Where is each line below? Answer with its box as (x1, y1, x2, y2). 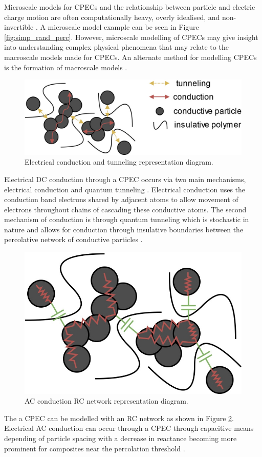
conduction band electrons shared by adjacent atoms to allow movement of (4, 194, 238, 205)
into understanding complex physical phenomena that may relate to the (4, 42, 229, 52)
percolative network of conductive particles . (4, 234, 143, 245)
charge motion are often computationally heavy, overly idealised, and (4, 11, 220, 22)
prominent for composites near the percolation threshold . (4, 443, 185, 453)
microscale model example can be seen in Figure (48, 22, 199, 32)
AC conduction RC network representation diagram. (25, 395, 188, 406)
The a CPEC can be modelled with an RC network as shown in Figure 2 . (4, 412, 234, 423)
